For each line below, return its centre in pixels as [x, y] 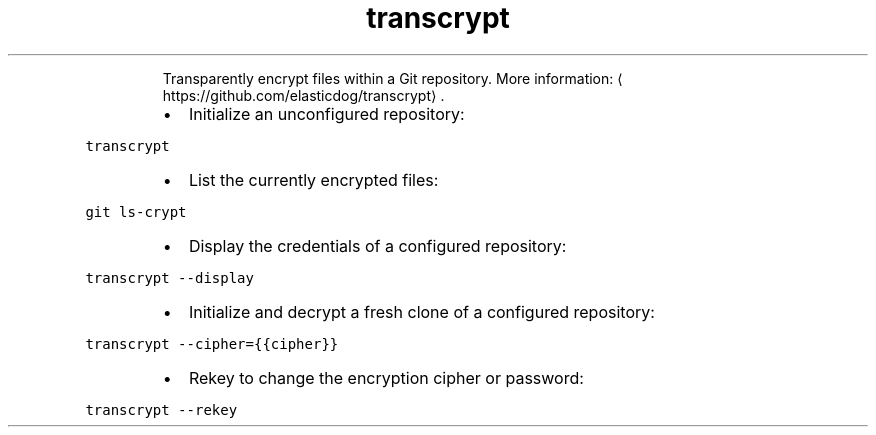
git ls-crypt [136, 211]
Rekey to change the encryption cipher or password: [386, 377]
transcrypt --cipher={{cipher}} [212, 343]
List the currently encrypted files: [313, 179]
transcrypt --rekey [161, 409]
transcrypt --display [169, 277]
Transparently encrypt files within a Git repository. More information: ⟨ [392, 78]
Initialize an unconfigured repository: [326, 113]
